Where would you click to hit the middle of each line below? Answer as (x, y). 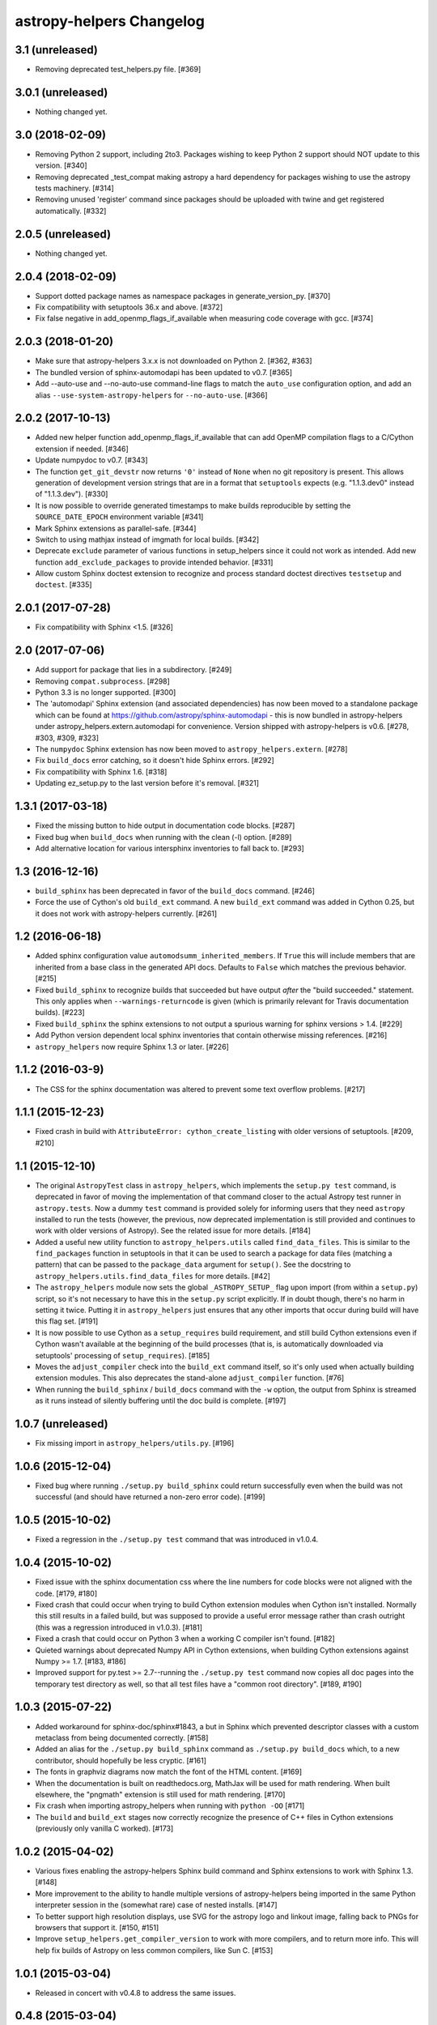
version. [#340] (62, 165)
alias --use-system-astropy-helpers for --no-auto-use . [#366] (151, 395)
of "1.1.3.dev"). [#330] (72, 494)
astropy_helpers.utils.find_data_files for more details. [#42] (153, 1276)
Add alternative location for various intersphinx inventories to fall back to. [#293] (170, 848)
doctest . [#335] (64, 585)
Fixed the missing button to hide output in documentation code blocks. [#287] (165, 825)
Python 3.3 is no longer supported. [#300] (106, 693)
